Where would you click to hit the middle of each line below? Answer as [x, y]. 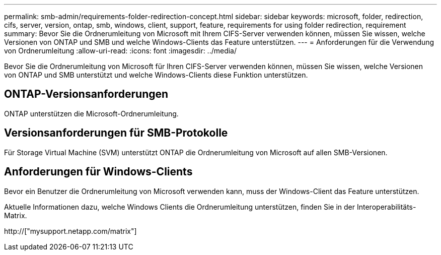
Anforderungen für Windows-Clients [98, 172]
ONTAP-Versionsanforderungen [86, 94]
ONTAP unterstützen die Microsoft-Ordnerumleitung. [91, 113]
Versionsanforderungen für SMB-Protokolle [116, 133]
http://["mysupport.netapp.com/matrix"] [70, 231]
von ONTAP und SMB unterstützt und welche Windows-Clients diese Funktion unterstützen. [156, 75]
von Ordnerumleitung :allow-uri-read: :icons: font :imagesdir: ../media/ [121, 51]
